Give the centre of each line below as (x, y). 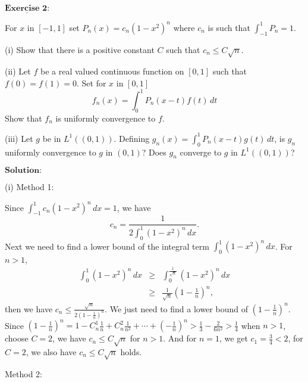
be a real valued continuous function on (112, 71)
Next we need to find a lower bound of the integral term (107, 246)
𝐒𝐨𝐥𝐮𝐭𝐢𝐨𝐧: (23, 171)
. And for (180, 338)
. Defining (132, 138)
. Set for (92, 83)
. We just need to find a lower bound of (176, 308)
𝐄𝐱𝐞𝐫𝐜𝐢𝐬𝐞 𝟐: (27, 8)
